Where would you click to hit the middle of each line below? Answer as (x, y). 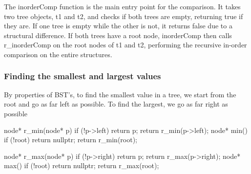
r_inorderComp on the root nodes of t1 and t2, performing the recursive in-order (125, 45)
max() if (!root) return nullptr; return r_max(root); (82, 165)
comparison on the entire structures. (58, 54)
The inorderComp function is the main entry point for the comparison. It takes (122, 6)
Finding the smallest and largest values (83, 76)
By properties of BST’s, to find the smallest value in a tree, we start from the (120, 94)
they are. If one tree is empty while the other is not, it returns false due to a (118, 26)
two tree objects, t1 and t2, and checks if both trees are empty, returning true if (124, 16)
